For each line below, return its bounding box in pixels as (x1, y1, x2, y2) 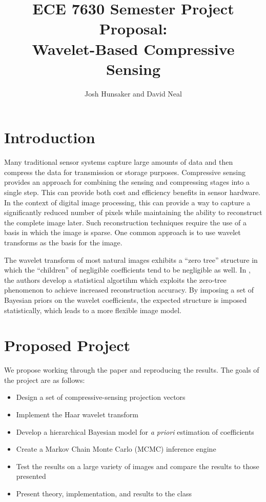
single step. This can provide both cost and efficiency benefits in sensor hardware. (4, 187, 261, 197)
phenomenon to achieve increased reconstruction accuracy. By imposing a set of (4, 284, 254, 295)
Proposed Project (4, 335, 131, 356)
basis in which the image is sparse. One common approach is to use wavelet (4, 227, 241, 238)
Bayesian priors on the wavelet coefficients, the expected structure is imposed (4, 294, 247, 305)
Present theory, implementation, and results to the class (16, 488, 192, 498)
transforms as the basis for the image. (4, 237, 122, 247)
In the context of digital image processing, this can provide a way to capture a (4, 197, 251, 207)
